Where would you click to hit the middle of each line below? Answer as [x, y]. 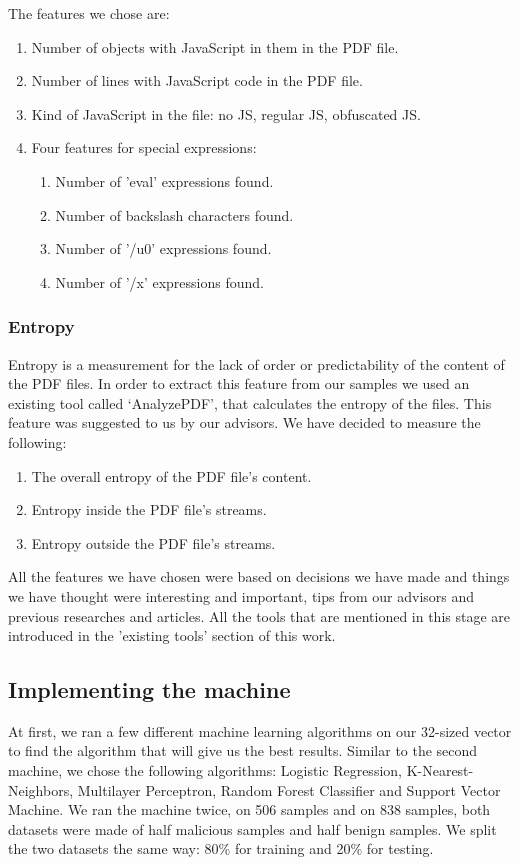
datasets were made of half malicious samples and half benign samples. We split [252, 828]
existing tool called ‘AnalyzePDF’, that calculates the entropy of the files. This [250, 402]
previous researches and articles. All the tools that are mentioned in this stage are [259, 615]
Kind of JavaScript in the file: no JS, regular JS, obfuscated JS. [226, 113]
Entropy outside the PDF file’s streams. [153, 542]
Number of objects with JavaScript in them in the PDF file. [215, 46]
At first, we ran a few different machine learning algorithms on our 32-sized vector [260, 730]
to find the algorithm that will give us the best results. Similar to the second [243, 750]
